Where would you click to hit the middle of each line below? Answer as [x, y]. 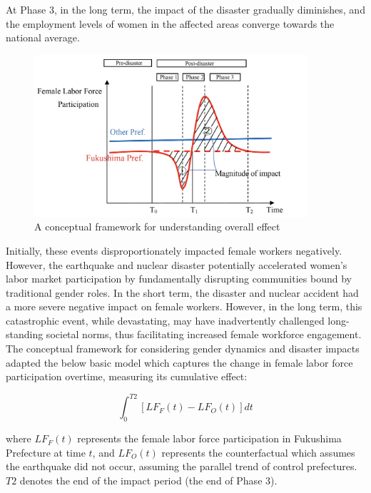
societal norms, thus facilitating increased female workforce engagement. [204, 334]
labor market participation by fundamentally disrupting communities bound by [179, 279]
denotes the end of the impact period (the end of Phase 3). [148, 480]
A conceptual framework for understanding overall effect [157, 227]
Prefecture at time [46, 452]
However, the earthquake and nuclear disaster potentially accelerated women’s [177, 264]
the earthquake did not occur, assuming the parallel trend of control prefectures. [182, 466]
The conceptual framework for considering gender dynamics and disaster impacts [183, 349]
